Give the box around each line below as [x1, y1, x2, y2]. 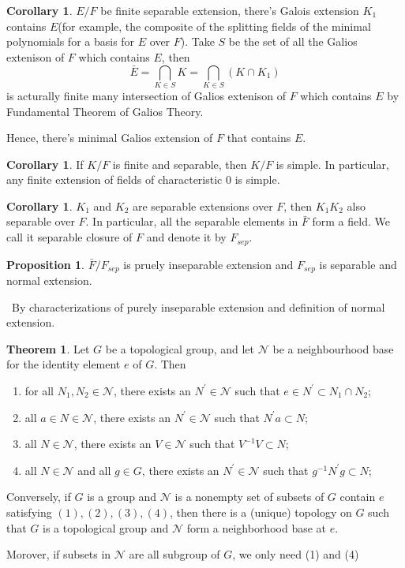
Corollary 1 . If [6, 155, 84, 172]
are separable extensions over [132, 197, 273, 214]
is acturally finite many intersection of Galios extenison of [6, 87, 286, 103]
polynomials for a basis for [6, 33, 135, 50]
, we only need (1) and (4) [232, 546, 359, 562]
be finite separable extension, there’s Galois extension [100, 2, 359, 18]
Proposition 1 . [6, 256, 84, 272]
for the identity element [6, 356, 121, 372]
